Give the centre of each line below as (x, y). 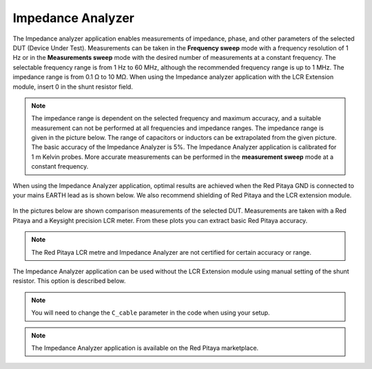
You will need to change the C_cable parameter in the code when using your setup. (151, 313)
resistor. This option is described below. (69, 281)
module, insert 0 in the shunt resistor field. (73, 87)
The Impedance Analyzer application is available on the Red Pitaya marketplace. (145, 348)
